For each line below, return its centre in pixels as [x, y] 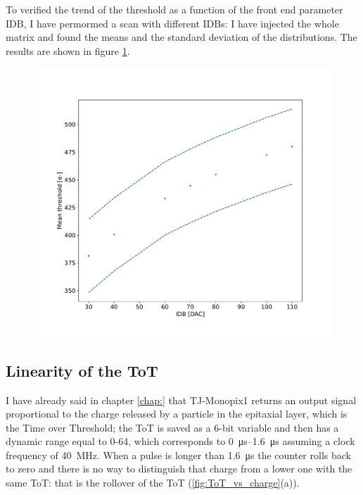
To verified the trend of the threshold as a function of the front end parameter [174, 9]
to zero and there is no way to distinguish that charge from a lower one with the [179, 469]
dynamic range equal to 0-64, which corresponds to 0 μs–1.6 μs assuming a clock [180, 441]
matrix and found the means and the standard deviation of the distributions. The [181, 37]
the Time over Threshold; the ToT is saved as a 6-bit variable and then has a [172, 427]
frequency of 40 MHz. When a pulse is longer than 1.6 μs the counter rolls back [178, 455]
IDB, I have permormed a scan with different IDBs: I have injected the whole [172, 23]
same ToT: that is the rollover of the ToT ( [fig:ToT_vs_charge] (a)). [153, 483]
